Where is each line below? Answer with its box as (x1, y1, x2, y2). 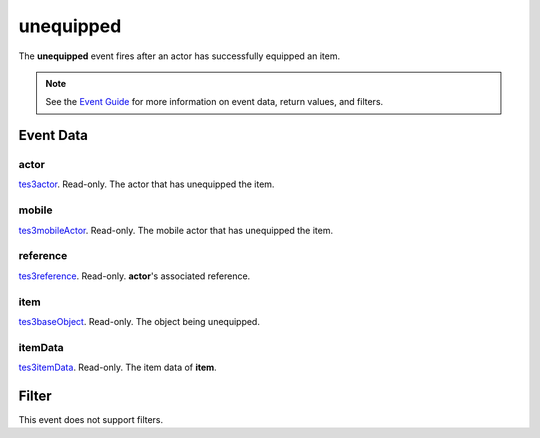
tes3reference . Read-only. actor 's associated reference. (18, 270, 251, 282)
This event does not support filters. (18, 413, 164, 425)
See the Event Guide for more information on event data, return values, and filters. (45, 96, 384, 108)
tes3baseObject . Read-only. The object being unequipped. (18, 315, 260, 327)
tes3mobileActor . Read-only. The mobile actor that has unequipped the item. (18, 224, 334, 236)
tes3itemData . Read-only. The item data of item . (18, 361, 217, 374)
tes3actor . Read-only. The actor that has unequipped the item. (18, 178, 275, 190)
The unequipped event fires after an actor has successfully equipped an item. (18, 50, 340, 62)
